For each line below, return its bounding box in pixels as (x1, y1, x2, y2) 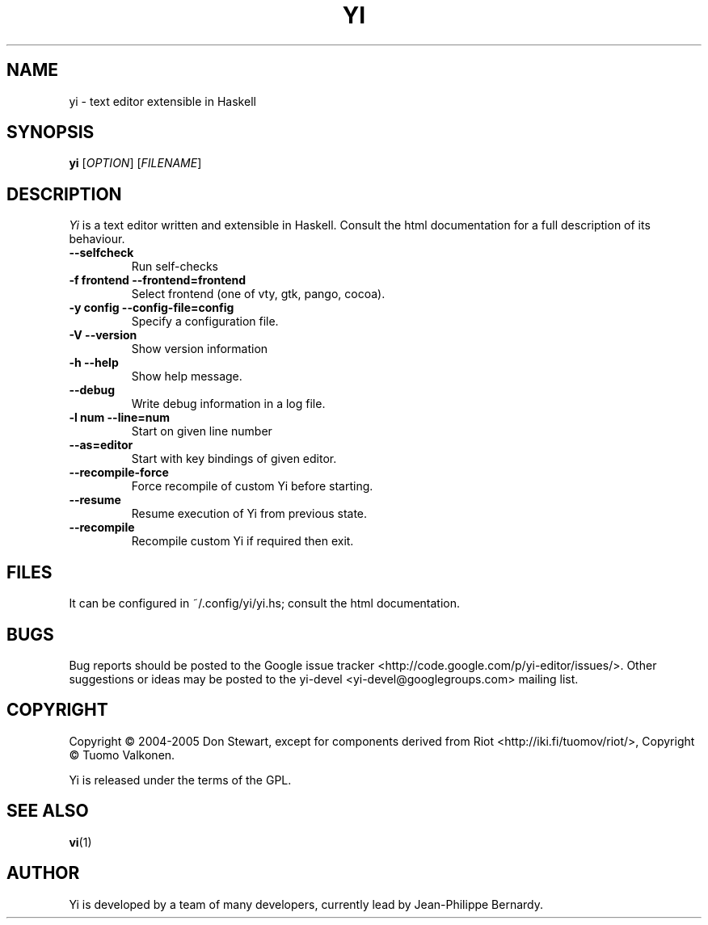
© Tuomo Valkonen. (69, 747, 175, 762)
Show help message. (131, 369, 242, 384)
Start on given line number (131, 424, 272, 439)
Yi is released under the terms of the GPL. (69, 772, 292, 787)
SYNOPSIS (6, 122, 95, 143)
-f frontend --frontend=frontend (69, 273, 247, 288)
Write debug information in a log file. (131, 397, 326, 411)
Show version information (131, 342, 268, 356)
